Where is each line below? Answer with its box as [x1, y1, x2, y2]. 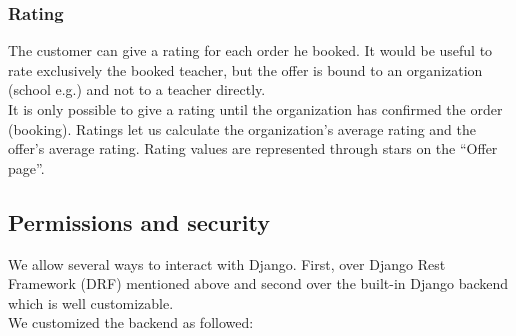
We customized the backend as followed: [8, 312, 254, 333]
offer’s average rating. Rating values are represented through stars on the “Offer [8, 138, 498, 159]
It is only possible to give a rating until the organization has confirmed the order [8, 99, 503, 119]
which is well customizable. [8, 292, 174, 313]
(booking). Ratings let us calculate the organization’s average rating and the [8, 118, 477, 139]
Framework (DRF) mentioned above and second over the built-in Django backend [8, 273, 509, 294]
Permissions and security [8, 206, 270, 237]
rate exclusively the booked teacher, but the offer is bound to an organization [8, 59, 483, 80]
